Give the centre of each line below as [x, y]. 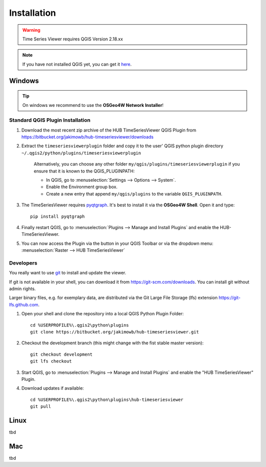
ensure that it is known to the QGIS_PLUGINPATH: [84, 171]
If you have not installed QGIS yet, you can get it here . [77, 64]
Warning [31, 30]
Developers [23, 263]
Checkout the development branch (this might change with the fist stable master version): [113, 343]
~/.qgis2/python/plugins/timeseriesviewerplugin [81, 153]
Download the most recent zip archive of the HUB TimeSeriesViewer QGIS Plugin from [109, 130]
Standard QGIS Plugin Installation [50, 120]
